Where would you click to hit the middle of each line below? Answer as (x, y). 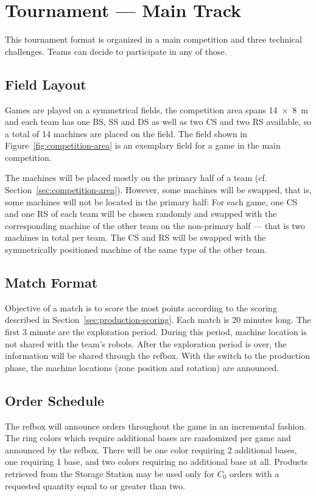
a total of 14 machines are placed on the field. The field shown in (126, 133)
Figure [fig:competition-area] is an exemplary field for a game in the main (143, 145)
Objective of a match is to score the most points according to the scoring (141, 307)
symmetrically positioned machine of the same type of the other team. (136, 250)
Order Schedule (55, 400)
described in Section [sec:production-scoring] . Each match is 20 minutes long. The (158, 320)
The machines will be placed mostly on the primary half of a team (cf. (136, 178)
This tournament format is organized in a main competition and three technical (153, 39)
